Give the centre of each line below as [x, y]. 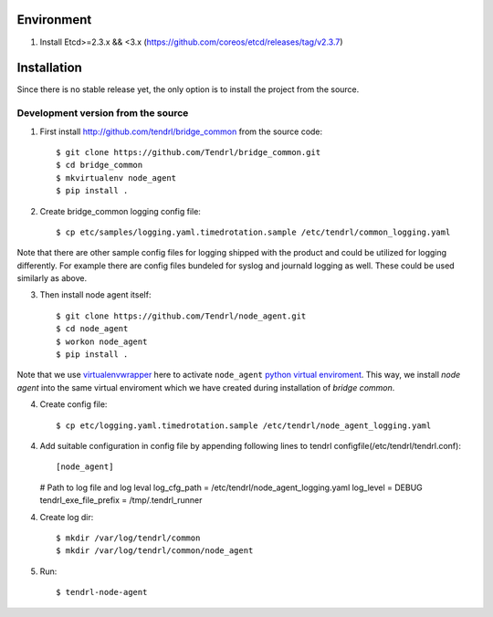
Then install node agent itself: [95, 295]
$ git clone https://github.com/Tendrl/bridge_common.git [189, 152]
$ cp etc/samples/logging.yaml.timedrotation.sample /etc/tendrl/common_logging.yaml [253, 232]
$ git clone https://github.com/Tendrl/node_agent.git [181, 316]
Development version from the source [103, 113]
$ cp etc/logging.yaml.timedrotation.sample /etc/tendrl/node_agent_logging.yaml [244, 425]
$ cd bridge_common [100, 165]
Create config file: [73, 404]
